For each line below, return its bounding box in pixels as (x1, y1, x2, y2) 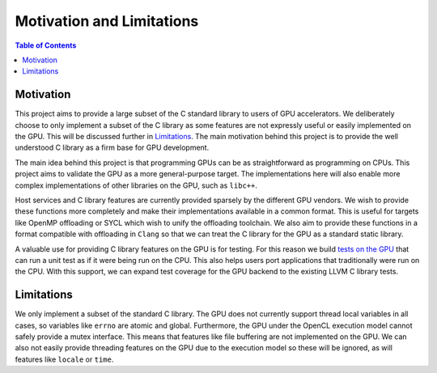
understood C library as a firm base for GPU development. (15, 142, 210, 153)
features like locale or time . (15, 354, 114, 364)
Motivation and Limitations (15, 12, 199, 30)
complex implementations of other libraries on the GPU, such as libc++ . (15, 180, 258, 190)
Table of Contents (15, 40, 77, 50)
